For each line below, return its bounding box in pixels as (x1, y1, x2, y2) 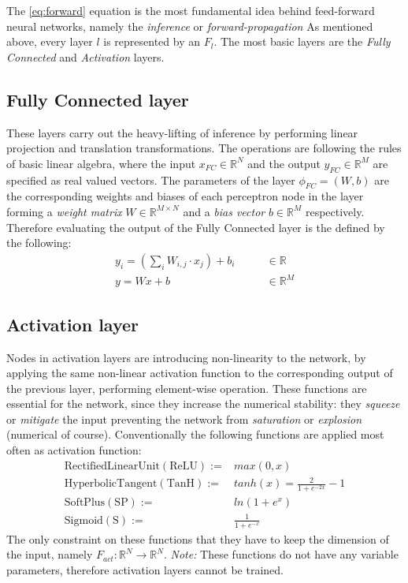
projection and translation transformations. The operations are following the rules (6, 140, 402, 156)
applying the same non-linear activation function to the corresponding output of (6, 364, 393, 381)
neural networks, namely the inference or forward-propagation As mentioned (6, 17, 373, 34)
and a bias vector (183, 203, 265, 219)
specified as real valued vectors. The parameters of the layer (6, 171, 295, 188)
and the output (247, 155, 321, 171)
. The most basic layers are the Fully (213, 33, 391, 50)
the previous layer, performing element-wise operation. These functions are (6, 379, 367, 396)
